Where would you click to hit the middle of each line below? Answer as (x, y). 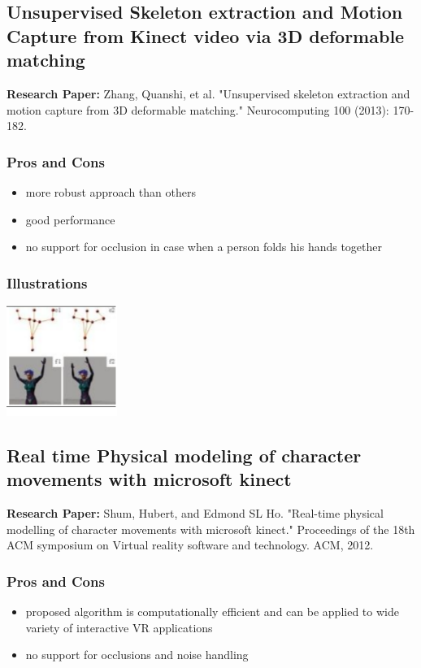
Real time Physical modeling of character (184, 455)
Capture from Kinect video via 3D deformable (206, 35)
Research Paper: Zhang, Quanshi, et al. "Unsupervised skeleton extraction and (208, 93)
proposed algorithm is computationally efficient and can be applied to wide (212, 612)
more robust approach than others (111, 191)
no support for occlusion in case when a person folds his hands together (204, 247)
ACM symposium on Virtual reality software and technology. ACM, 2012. (190, 545)
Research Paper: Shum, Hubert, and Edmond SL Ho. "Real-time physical (195, 513)
